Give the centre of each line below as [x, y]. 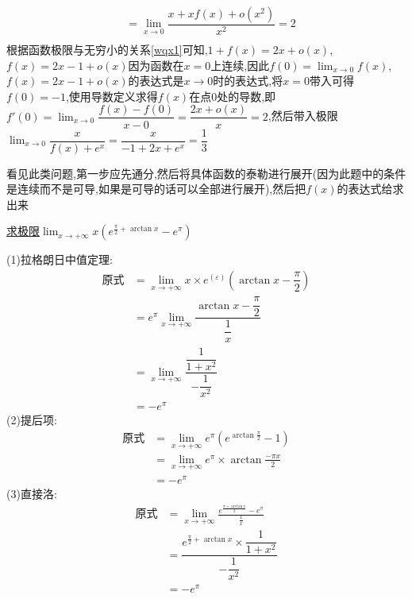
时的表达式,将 [248, 81]
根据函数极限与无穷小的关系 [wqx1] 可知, [107, 50]
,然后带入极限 [303, 116]
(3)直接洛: [32, 494]
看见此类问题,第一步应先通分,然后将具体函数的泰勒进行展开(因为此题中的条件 [206, 173]
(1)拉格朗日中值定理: [60, 259]
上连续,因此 [240, 65]
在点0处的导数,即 [233, 96]
